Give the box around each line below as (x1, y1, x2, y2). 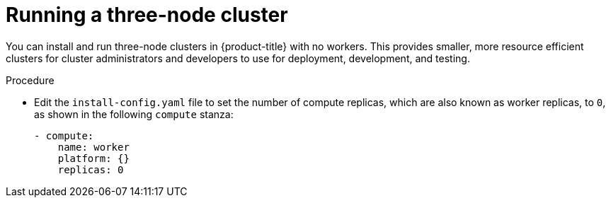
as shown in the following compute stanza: (34, 108, 234, 120)
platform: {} (57, 152, 130, 164)
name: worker (57, 141, 130, 153)
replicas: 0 (57, 163, 124, 175)
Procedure (6, 74, 55, 86)
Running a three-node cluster (6, 3, 288, 27)
